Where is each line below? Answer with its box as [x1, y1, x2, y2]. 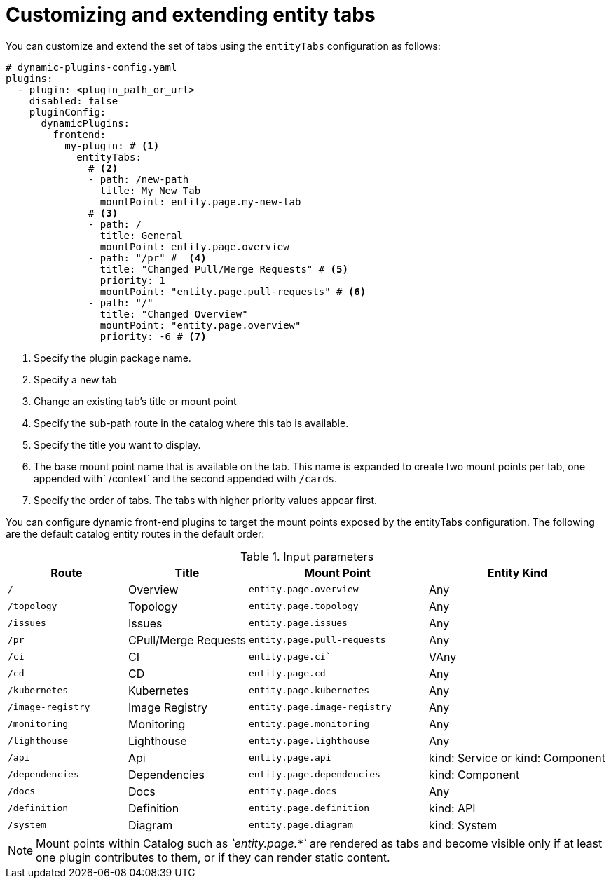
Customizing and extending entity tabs [6, 3, 376, 27]
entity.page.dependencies [249, 769, 380, 780]
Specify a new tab [34, 373, 117, 386]
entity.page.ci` [249, 651, 331, 662]
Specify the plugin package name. [34, 351, 191, 364]
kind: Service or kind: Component [429, 750, 606, 765]
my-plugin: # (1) [64, 140, 160, 151]
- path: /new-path [88, 173, 189, 185]
